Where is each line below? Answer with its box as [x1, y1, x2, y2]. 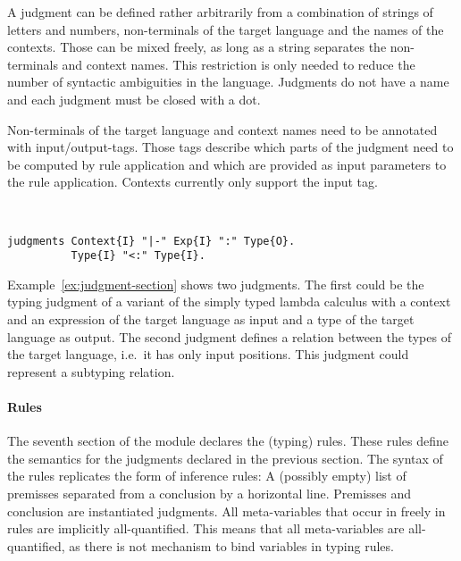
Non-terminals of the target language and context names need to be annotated [7, 120, 438, 138]
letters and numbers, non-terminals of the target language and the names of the [7, 20, 444, 38]
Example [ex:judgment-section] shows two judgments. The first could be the [7, 274, 424, 293]
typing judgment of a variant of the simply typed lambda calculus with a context [7, 292, 451, 311]
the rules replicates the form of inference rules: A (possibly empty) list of [7, 466, 407, 485]
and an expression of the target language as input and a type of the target [7, 310, 415, 329]
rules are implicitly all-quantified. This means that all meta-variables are [7, 519, 405, 538]
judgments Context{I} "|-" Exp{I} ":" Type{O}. [7, 234, 296, 247]
